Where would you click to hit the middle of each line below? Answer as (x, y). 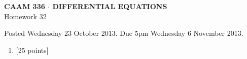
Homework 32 (25, 16)
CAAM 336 (25, 6)
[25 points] (32, 50)
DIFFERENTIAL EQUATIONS (110, 6)
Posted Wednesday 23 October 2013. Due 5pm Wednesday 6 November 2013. (124, 33)
